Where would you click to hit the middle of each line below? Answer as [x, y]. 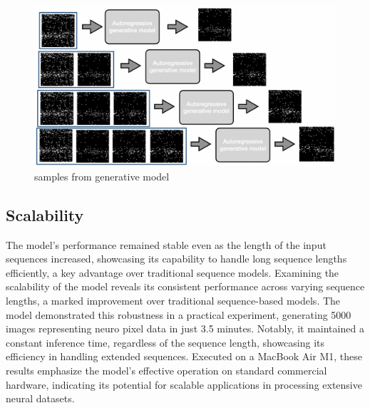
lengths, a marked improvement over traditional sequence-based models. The [173, 301]
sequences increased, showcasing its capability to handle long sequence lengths [176, 259]
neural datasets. [40, 398]
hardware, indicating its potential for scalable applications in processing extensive [184, 384]
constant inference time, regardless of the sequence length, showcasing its [165, 342]
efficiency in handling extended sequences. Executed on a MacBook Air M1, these [184, 356]
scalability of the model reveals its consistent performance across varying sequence [185, 286]
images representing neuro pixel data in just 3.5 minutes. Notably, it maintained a [185, 328]
